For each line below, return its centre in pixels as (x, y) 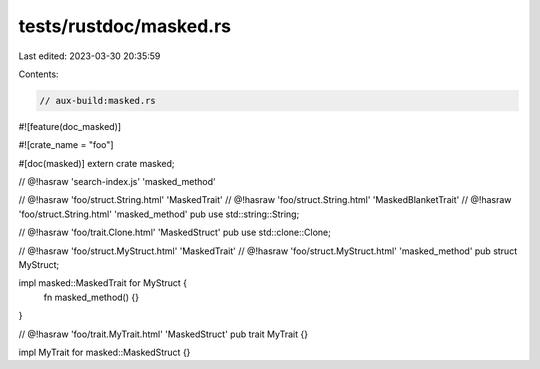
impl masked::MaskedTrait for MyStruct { (103, 283)
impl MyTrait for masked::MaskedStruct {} (104, 352)
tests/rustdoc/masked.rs (125, 26)
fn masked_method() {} (91, 297)
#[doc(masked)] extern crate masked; (96, 163)
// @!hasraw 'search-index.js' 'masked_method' (117, 182)
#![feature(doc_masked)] (70, 126)
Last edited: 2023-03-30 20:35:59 (89, 56)
